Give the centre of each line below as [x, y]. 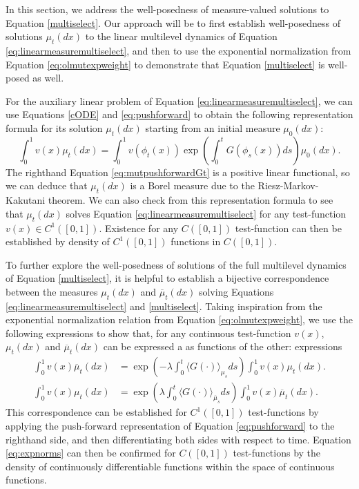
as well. [48, 78]
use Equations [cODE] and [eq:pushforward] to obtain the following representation [179, 114]
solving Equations [236, 291]
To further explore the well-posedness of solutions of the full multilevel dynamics [176, 264]
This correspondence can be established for [96, 412]
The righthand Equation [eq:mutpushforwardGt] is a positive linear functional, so [178, 172]
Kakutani [26, 200]
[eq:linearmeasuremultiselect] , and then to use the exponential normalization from [178, 50]
